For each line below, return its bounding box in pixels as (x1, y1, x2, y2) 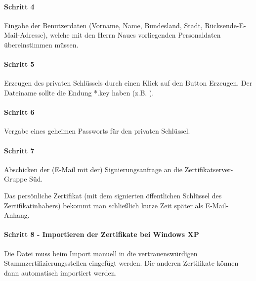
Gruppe (4, 174, 27, 184)
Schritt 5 (4, 59, 35, 69)
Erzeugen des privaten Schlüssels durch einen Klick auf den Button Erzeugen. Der (4, 78, 253, 88)
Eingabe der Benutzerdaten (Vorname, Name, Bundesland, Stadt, (4, 20, 203, 30)
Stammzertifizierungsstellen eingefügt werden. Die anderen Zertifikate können (4, 258, 239, 268)
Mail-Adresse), (4, 30, 48, 40)
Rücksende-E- (205, 20, 246, 30)
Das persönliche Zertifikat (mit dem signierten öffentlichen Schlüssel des (4, 190, 222, 200)
